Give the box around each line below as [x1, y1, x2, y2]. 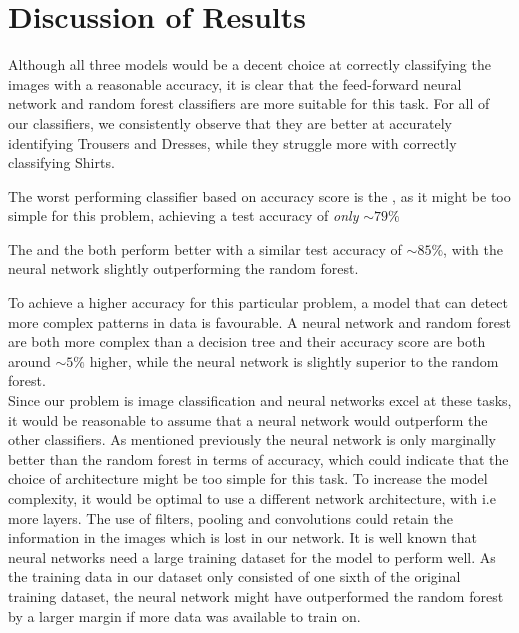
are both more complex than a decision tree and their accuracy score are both [8, 331, 486, 352]
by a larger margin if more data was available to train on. [8, 605, 361, 626]
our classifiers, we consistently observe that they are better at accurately [8, 112, 452, 133]
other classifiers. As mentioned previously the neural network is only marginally [8, 429, 496, 450]
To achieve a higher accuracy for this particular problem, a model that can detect [8, 292, 509, 313]
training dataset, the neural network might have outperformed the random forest [8, 585, 504, 606]
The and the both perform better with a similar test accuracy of [8, 238, 402, 259]
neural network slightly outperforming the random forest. [8, 258, 359, 279]
